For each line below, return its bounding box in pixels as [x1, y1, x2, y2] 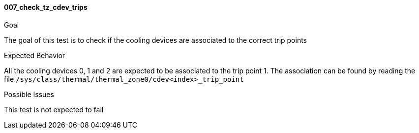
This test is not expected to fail [4, 105, 104, 114]
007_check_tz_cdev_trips [4, 3, 88, 11]
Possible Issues [4, 90, 54, 99]
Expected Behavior [4, 51, 65, 60]
